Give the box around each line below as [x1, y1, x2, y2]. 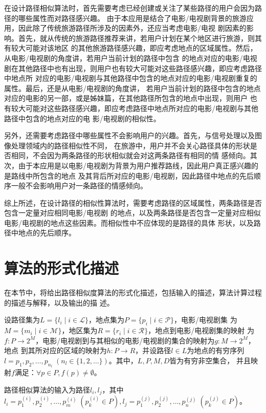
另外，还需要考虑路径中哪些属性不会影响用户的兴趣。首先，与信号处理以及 [4, 130, 255, 141]
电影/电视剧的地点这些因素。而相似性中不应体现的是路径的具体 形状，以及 [4, 217, 254, 228]
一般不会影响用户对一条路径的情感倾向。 [11, 180, 147, 191]
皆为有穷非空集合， [169, 355, 234, 365]
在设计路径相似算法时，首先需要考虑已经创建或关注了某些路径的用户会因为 [4, 3, 255, 13]
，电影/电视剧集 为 [174, 314, 237, 325]
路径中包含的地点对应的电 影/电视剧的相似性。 [4, 113, 161, 123]
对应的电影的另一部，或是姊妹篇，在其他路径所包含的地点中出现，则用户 [4, 93, 248, 103]
